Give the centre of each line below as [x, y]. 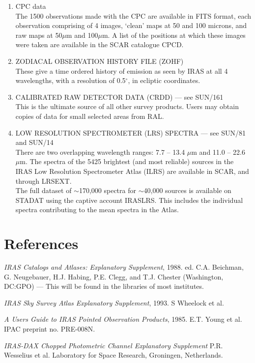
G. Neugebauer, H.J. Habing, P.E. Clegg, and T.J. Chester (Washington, [114, 276]
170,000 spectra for [107, 190]
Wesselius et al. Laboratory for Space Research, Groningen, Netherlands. [113, 355]
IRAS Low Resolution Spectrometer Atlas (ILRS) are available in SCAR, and [132, 171]
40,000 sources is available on [187, 190]
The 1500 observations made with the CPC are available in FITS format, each [133, 15]
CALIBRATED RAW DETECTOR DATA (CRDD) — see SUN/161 [119, 97]
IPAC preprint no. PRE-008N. [50, 328]
